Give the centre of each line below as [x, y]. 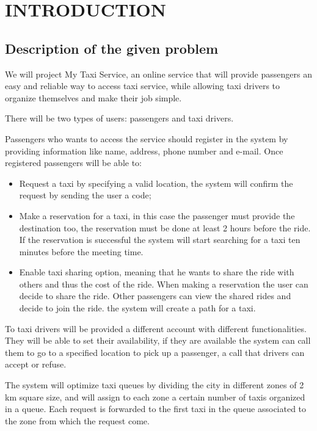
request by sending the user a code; [85, 195]
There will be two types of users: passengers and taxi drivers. [119, 118]
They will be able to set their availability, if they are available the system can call [158, 340]
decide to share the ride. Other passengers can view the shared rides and [155, 296]
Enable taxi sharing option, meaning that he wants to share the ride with [157, 272]
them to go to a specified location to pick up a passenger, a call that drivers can [155, 352]
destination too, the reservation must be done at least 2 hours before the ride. [165, 227]
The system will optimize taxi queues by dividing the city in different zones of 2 [155, 385]
